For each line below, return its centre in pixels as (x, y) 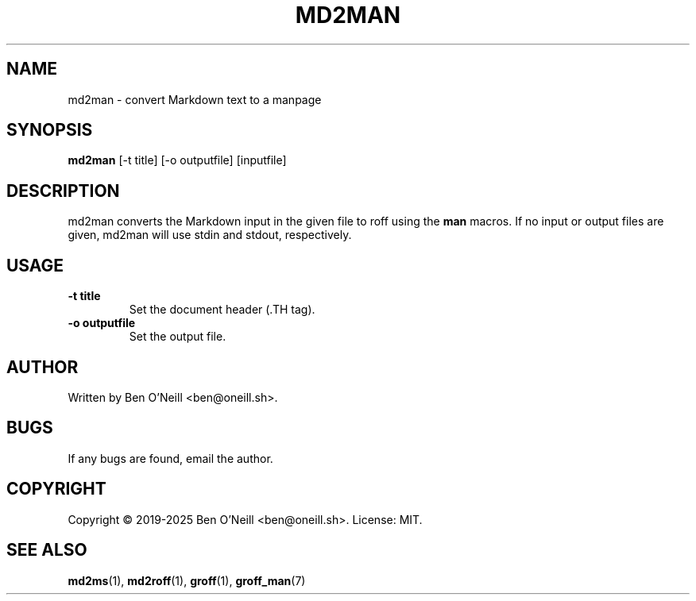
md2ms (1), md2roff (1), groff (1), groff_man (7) (187, 580)
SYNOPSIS (50, 130)
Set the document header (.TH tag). (222, 310)
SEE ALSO (47, 550)
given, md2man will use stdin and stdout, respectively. (210, 235)
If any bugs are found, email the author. (170, 458)
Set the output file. (178, 337)
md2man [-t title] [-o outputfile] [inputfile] (177, 160)
